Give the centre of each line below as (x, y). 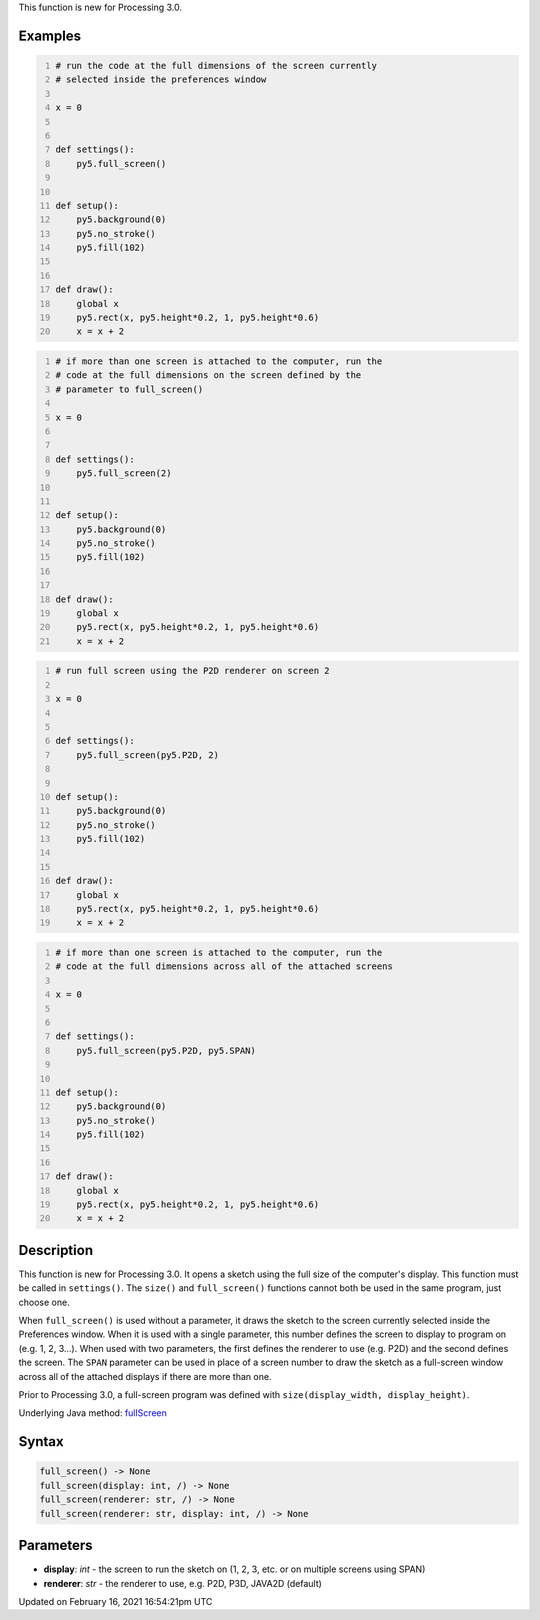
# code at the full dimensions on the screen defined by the (208, 375)
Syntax (41, 1441)
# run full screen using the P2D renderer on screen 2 (192, 671)
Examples (50, 35)
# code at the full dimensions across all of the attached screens (224, 966)
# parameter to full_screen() (129, 389)
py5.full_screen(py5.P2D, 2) (148, 754)
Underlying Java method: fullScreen (92, 1413)
